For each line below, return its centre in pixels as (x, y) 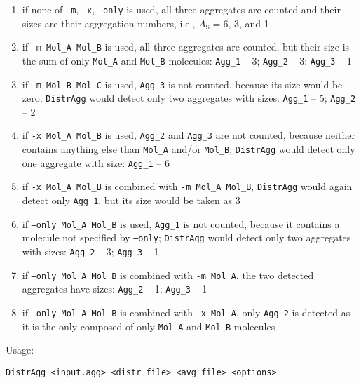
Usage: (20, 350)
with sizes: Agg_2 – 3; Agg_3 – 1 (90, 251)
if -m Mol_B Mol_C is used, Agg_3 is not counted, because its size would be (182, 84)
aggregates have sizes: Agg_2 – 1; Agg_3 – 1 (115, 289)
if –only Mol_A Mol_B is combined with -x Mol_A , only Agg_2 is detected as (186, 313)
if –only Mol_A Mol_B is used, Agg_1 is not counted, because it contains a (181, 223)
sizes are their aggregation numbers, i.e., (109, 23)
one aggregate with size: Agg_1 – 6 (96, 162)
